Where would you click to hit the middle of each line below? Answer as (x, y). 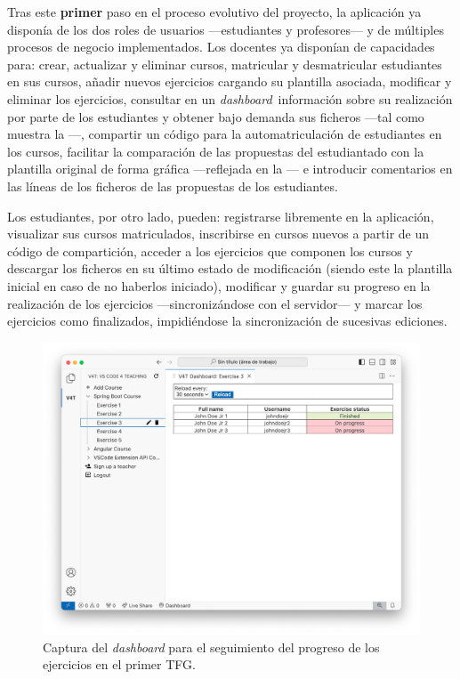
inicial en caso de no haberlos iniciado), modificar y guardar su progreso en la (219, 285)
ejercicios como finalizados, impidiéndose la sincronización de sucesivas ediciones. (227, 321)
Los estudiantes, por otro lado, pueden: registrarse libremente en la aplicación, (221, 216)
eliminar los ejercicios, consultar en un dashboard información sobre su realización (230, 98)
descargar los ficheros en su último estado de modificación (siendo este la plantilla (230, 268)
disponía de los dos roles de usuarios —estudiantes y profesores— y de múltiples (226, 29)
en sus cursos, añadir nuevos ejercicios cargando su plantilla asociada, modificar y (230, 81)
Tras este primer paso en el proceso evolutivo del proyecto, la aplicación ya (214, 12)
